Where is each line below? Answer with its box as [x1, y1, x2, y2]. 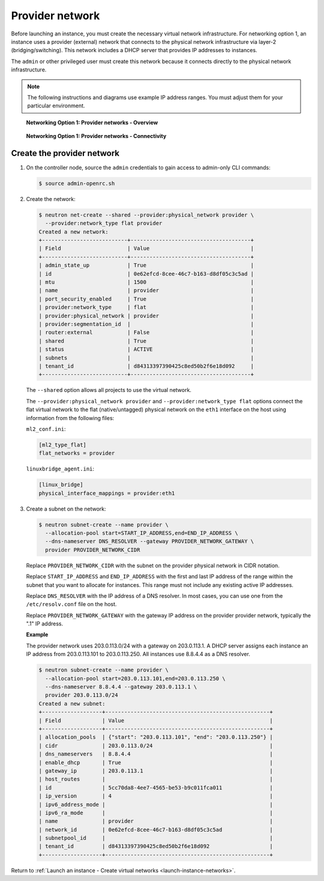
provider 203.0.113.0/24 [45, 692, 118, 699]
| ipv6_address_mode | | [38, 801, 273, 808]
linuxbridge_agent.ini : [26, 465, 95, 472]
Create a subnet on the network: [26, 505, 106, 513]
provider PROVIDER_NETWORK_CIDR [45, 546, 140, 553]
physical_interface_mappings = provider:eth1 [38, 490, 175, 496]
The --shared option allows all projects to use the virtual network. [26, 386, 192, 394]
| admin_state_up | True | [38, 262, 254, 269]
